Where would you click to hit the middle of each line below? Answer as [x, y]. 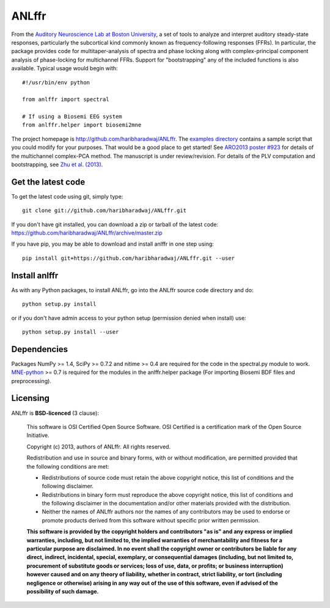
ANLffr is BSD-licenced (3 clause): [55, 413]
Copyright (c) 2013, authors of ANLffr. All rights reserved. [99, 447]
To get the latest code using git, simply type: [67, 196]
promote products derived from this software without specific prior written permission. [151, 520]
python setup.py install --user [71, 332]
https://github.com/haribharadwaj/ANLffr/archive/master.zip [87, 233]
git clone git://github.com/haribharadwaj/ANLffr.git [104, 211]
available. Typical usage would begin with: [65, 68]
